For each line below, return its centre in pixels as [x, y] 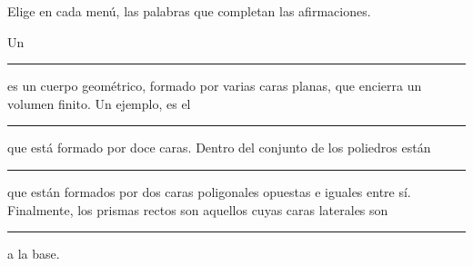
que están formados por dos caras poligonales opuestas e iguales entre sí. [209, 191]
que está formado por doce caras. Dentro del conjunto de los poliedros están [219, 148]
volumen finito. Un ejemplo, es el [99, 103]
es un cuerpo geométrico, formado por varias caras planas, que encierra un [215, 86]
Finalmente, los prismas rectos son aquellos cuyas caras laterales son [198, 209]
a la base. [34, 254]
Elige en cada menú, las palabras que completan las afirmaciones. [189, 11]
